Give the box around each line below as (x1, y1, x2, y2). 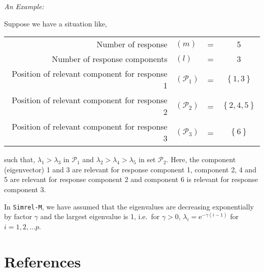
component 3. (4, 184, 46, 194)
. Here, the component (166, 154, 236, 165)
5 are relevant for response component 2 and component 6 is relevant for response (4, 174, 258, 185)
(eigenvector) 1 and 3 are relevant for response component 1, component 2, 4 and (4, 164, 256, 174)
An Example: (4, 1, 44, 11)
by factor (4, 211, 32, 222)
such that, (4, 154, 36, 165)
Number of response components (52, 53, 168, 65)
